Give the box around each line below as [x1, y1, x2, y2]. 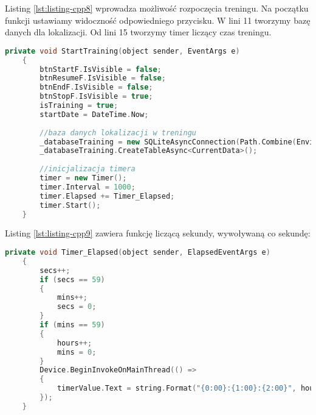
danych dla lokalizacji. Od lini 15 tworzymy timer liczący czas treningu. [5, 26, 272, 38]
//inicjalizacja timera [39, 165, 136, 174]
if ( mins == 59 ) [39, 321, 105, 329]
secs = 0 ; [57, 302, 97, 311]
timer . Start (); [39, 200, 101, 210]
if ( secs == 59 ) [39, 275, 105, 284]
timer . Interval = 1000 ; [39, 182, 136, 191]
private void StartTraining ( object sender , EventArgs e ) [5, 46, 240, 55]
